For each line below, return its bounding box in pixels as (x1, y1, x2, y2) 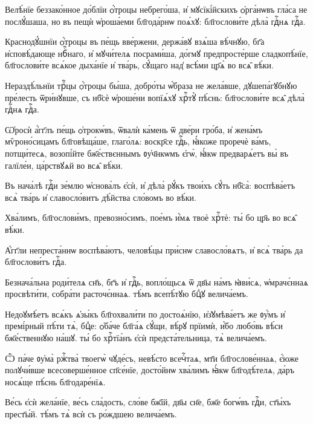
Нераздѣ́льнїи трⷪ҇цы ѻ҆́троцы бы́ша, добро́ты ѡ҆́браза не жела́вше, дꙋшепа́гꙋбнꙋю (5, 79, 297, 91)
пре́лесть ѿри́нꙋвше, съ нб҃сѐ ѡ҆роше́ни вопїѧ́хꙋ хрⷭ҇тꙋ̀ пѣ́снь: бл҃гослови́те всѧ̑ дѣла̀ (5, 91, 305, 103)
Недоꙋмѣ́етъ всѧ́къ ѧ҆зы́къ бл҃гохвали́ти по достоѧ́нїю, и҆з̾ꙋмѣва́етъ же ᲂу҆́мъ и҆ (5, 307, 285, 320)
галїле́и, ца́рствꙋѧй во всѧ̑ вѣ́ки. (5, 158, 123, 171)
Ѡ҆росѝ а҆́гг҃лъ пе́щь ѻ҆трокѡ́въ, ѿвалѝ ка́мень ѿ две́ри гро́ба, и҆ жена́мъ (5, 123, 263, 135)
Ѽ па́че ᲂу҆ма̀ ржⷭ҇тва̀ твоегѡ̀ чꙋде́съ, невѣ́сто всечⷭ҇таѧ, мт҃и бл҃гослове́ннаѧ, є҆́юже (5, 351, 299, 364)
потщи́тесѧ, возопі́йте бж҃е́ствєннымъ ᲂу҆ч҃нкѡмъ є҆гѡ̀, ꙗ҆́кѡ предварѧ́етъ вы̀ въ (5, 146, 288, 159)
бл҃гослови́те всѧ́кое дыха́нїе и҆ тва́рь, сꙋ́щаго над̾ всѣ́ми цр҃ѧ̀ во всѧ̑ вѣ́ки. (5, 59, 274, 71)
